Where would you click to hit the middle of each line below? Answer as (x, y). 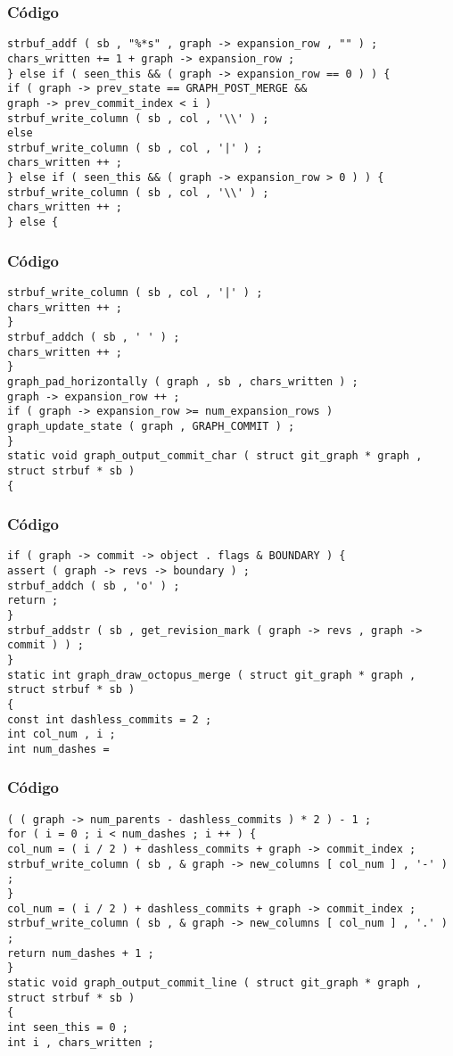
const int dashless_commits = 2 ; (110, 719)
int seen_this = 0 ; (68, 1027)
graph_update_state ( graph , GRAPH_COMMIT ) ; (151, 426)
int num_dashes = (58, 749)
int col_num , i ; (62, 734)
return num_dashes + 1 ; (81, 953)
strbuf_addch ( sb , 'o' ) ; (94, 586)
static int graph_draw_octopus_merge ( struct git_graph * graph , (212, 675)
